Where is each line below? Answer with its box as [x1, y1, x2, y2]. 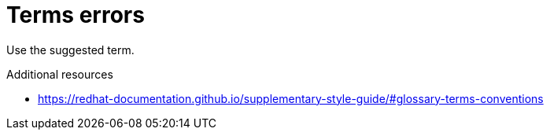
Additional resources [6, 67, 113, 81]
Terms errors [6, 2, 145, 28]
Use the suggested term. [6, 42, 135, 57]
